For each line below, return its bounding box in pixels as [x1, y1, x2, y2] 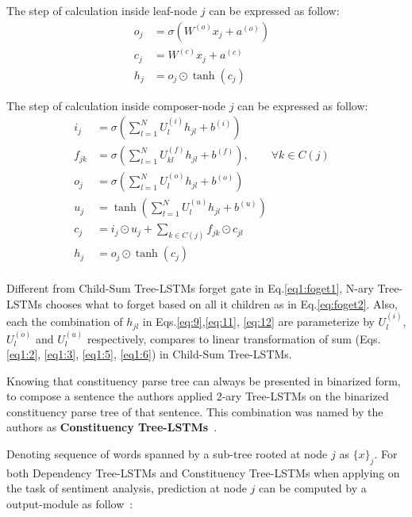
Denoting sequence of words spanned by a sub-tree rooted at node [6, 446, 328, 462]
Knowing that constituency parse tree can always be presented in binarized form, [6, 372, 401, 389]
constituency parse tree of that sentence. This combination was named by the [6, 403, 383, 419]
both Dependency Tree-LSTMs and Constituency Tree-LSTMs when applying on [6, 464, 400, 481]
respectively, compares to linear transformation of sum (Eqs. [87, 330, 381, 347]
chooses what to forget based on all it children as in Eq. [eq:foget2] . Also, [45, 295, 398, 312]
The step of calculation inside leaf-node [6, 2, 198, 18]
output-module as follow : [6, 496, 133, 512]
